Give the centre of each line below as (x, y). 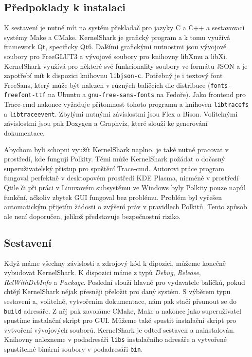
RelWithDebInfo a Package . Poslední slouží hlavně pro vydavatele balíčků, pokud (125, 282)
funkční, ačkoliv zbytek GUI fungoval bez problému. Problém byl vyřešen (113, 197)
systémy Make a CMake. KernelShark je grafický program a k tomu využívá (117, 37)
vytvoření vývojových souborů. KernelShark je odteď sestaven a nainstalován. (119, 329)
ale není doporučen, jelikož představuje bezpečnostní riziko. (92, 216)
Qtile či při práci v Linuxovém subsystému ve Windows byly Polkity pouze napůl (125, 188)
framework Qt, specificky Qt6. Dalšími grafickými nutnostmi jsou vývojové (115, 47)
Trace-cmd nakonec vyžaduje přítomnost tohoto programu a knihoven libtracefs (126, 104)
